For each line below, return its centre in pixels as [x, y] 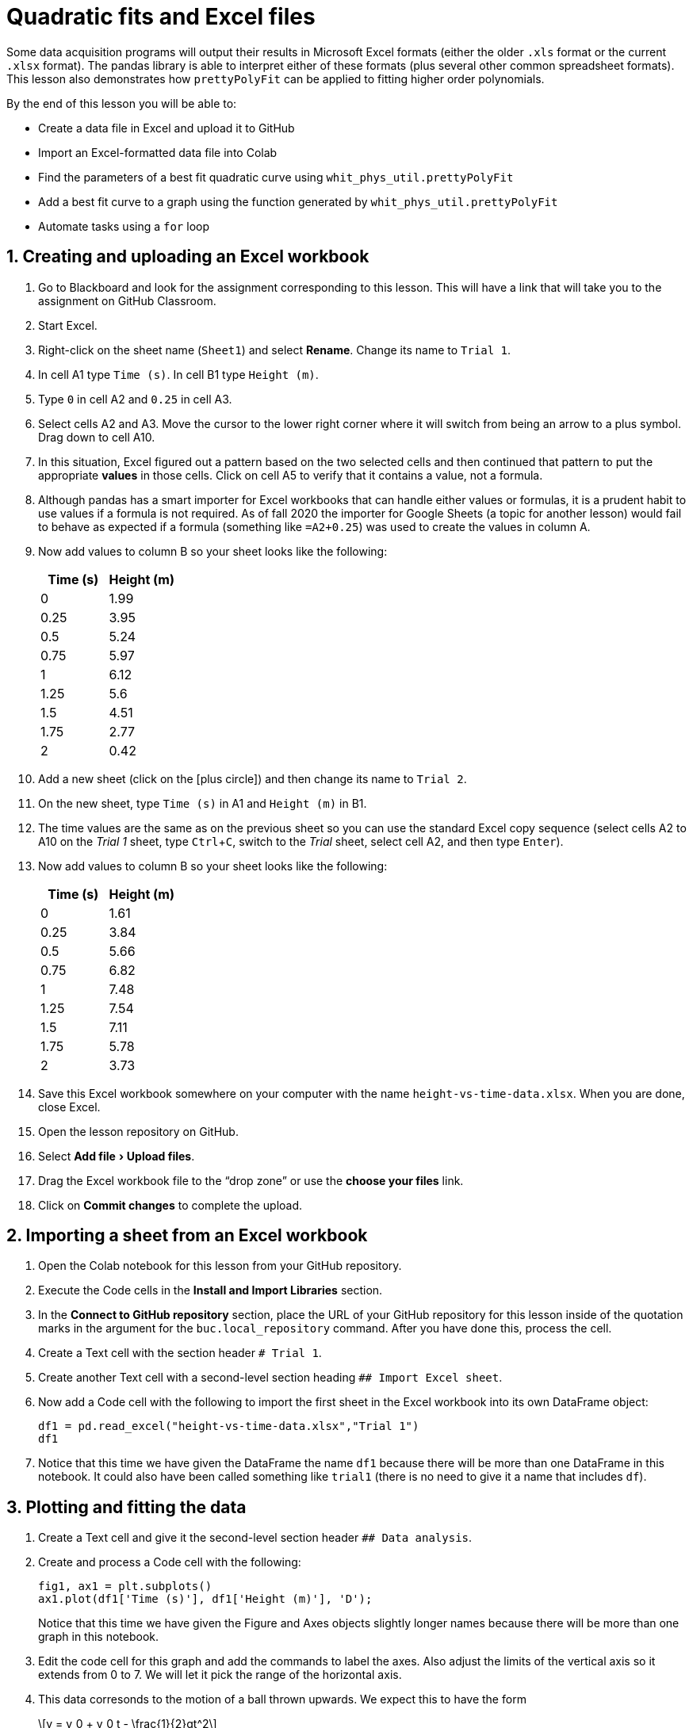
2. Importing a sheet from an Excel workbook [187, 1236]
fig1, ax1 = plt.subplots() [125, 1587]
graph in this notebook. [99, 1637]
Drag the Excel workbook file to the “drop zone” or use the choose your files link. [251, 1180]
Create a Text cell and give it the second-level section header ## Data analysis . [255, 1538]
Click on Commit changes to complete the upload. [170, 1205]
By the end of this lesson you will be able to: [122, 103]
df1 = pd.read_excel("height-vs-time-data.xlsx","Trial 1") [229, 1426]
